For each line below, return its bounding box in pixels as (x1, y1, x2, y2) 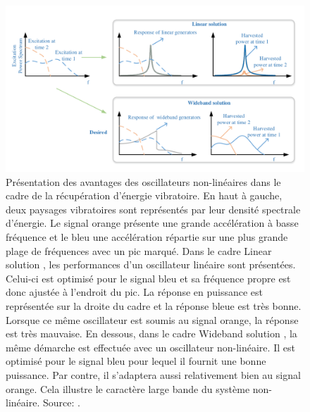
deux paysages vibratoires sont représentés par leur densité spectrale (6, 201, 301, 216)
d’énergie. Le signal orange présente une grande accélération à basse (6, 216, 299, 230)
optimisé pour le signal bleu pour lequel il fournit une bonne (6, 354, 266, 368)
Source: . (42, 395, 80, 410)
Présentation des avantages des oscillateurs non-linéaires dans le (6, 174, 281, 189)
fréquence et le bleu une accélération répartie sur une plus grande (6, 229, 288, 244)
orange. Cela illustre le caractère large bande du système (6, 381, 250, 396)
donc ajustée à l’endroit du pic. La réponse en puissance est (6, 285, 263, 299)
